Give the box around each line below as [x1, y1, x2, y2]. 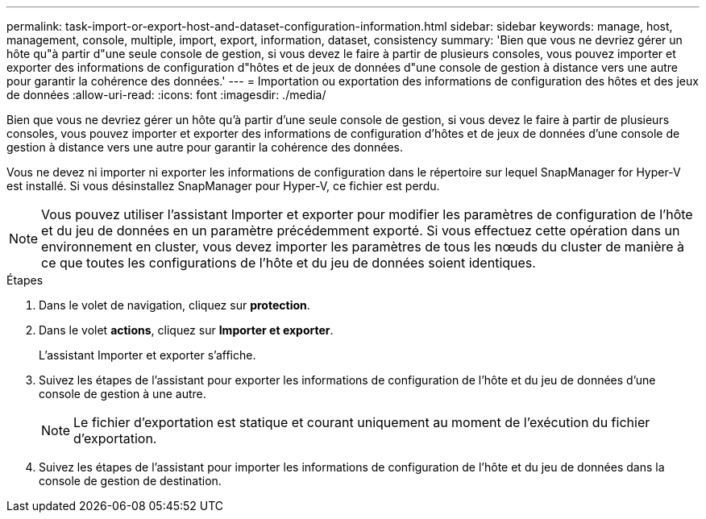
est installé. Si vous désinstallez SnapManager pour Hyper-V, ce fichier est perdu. [6, 179, 440, 193]
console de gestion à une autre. [39, 387, 206, 401]
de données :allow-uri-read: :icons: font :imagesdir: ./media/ [6, 88, 326, 102]
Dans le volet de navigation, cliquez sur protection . [39, 298, 310, 312]
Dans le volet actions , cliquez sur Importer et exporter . [39, 323, 334, 337]
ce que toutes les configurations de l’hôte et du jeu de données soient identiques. [41, 255, 536, 271]
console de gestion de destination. [39, 474, 222, 488]
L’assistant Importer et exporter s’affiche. [39, 348, 256, 362]
